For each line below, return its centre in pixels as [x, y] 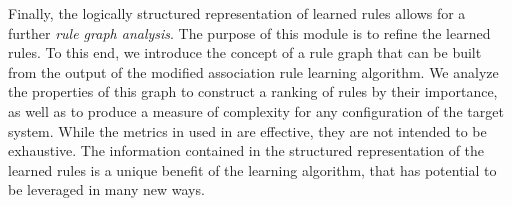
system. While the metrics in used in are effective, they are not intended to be [247, 130]
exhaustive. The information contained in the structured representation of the [246, 150]
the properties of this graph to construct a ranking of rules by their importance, [253, 91]
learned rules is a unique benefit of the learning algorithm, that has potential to [252, 169]
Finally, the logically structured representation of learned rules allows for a [237, 13]
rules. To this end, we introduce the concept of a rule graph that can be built [245, 52]
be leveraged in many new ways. [106, 189]
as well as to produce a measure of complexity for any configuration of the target [256, 110]
